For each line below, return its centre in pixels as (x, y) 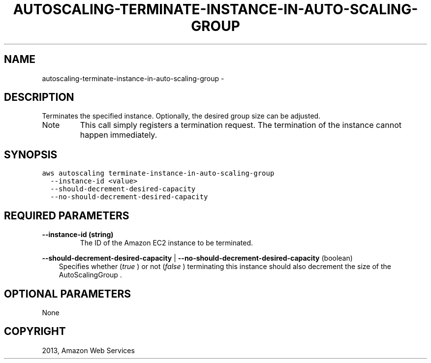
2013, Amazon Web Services (88, 350)
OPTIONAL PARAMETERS (68, 294)
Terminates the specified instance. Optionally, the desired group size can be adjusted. (181, 116)
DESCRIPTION (39, 97)
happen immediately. (119, 135)
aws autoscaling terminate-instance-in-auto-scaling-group (158, 173)
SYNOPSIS (31, 154)
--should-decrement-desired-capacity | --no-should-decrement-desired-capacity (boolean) (197, 258)
